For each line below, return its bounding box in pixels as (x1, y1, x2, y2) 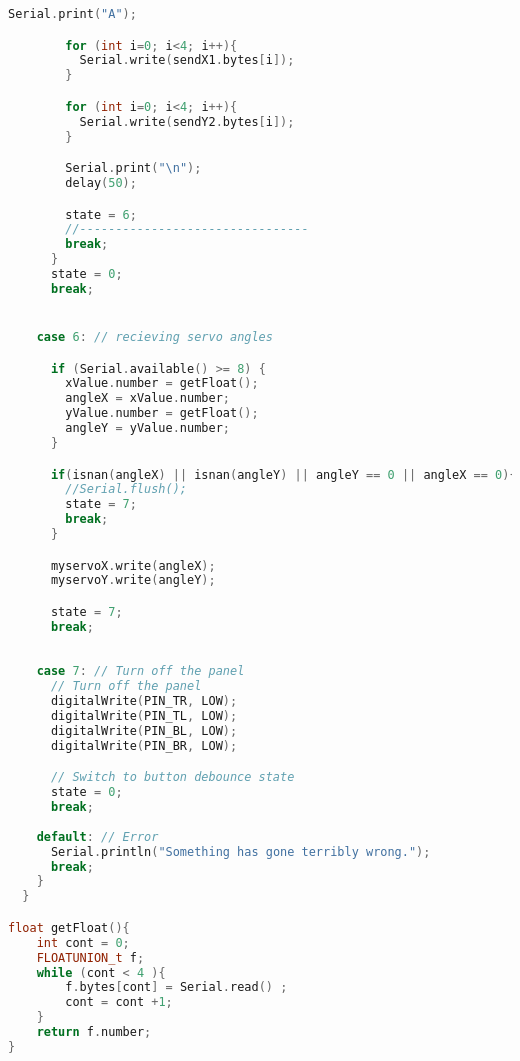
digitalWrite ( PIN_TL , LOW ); (50, 709, 238, 724)
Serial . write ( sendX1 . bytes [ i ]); (79, 53, 295, 68)
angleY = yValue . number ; (65, 421, 230, 436)
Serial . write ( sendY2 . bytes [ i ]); (79, 114, 295, 129)
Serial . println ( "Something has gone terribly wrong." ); (50, 844, 431, 859)
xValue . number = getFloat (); (65, 376, 259, 391)
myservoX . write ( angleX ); (50, 558, 216, 573)
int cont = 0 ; (36, 935, 130, 950)
